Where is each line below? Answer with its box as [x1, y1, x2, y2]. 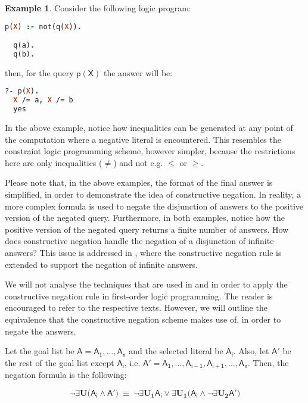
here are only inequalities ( [5, 156, 102, 168]
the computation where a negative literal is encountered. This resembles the [5, 133, 281, 145]
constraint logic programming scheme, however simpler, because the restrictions [5, 145, 295, 157]
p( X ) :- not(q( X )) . [5, 22, 82, 31]
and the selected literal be [129, 345, 223, 357]
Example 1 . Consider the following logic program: [5, 2, 191, 14]
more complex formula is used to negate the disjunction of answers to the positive [5, 199, 304, 212]
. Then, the [248, 356, 289, 368]
